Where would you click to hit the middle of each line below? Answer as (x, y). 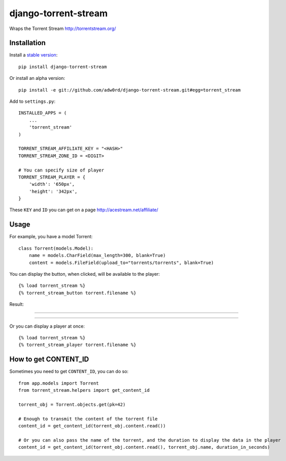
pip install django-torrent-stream (63, 67)
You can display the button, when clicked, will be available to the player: (85, 274)
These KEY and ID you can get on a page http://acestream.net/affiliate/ (84, 210)
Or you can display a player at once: (47, 326)
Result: (17, 304)
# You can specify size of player (61, 170)
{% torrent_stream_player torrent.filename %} (77, 345)
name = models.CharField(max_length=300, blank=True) (97, 255)
